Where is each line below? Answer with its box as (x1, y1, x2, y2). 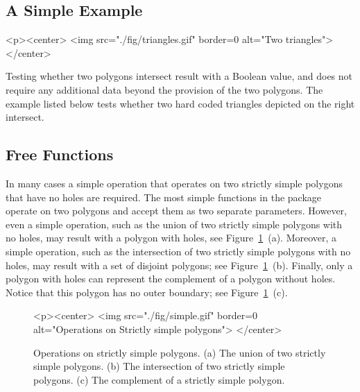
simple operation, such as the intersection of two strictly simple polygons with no (6, 244, 351, 258)
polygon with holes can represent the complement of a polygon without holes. (6, 271, 336, 286)
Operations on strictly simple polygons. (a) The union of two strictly (33, 345, 326, 359)
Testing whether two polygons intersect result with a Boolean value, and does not (6, 69, 353, 83)
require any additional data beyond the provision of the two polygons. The (6, 82, 323, 96)
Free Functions (6, 144, 114, 165)
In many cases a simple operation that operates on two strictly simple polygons (6, 176, 343, 190)
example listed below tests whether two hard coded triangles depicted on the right (6, 96, 355, 110)
